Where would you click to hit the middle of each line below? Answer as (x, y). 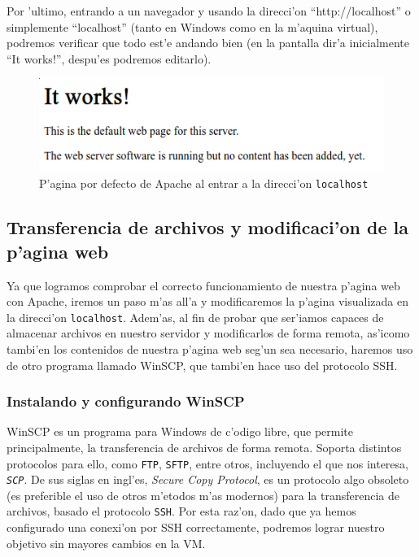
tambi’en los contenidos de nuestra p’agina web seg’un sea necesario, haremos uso (210, 348)
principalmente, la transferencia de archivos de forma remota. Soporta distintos (204, 447)
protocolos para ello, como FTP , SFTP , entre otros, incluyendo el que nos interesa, (207, 463)
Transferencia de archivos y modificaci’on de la (207, 227)
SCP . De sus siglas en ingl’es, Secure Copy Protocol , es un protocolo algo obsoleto (208, 479)
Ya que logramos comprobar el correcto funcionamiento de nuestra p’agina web (203, 285)
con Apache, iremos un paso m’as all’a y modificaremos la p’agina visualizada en (207, 301)
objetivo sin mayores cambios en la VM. (106, 543)
